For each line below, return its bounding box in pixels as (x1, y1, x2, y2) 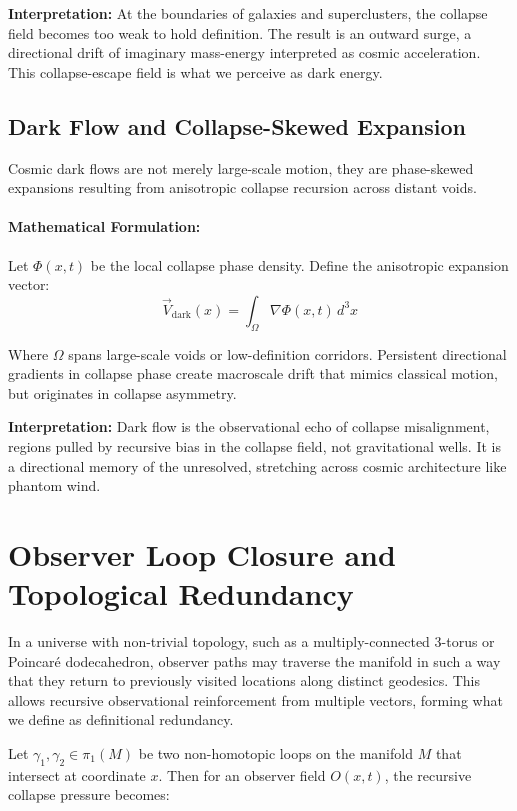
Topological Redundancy (8, 573, 354, 614)
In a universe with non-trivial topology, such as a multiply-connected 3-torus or (8, 631, 495, 652)
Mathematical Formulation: (8, 216, 201, 237)
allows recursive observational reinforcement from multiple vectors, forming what (8, 689, 503, 710)
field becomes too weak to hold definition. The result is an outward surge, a (8, 22, 472, 43)
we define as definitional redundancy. (8, 709, 234, 730)
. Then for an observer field (158, 764, 326, 785)
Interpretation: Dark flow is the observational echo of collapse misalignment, (8, 416, 490, 437)
